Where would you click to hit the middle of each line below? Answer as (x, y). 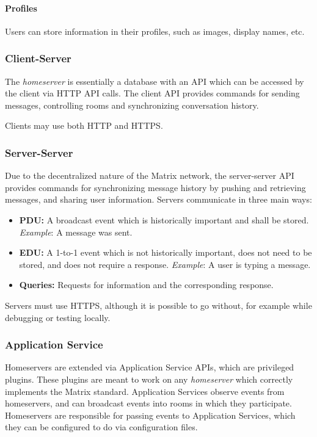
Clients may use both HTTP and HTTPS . (84, 125)
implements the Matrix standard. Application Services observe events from (145, 391)
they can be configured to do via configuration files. (101, 427)
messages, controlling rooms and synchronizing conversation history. (132, 105)
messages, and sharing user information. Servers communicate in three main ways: (158, 199)
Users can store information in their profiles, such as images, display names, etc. (155, 31)
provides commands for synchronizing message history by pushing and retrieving (155, 187)
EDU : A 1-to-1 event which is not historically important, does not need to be (166, 252)
